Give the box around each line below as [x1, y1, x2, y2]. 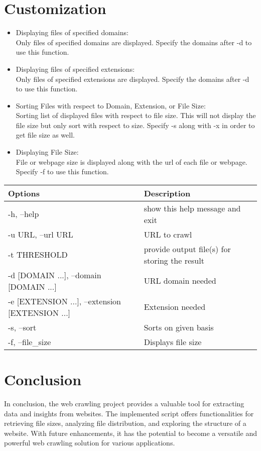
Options [8, 187, 40, 199]
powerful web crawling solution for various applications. [4, 437, 175, 448]
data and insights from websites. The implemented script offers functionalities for [4, 408, 254, 418]
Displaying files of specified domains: [16, 27, 128, 38]
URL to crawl [144, 228, 192, 240]
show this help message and [144, 202, 241, 214]
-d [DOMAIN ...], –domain [8, 269, 101, 281]
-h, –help [8, 208, 39, 220]
